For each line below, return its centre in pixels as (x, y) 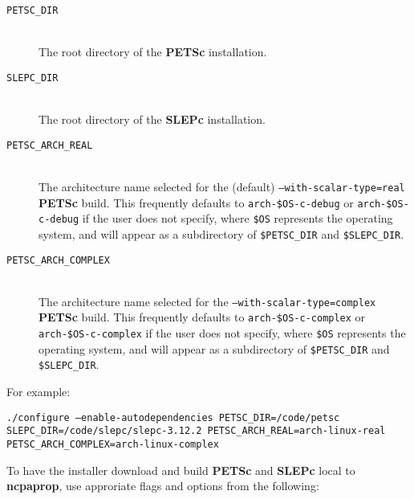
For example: (39, 392)
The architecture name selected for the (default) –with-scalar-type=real (222, 186)
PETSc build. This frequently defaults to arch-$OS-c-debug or (196, 202)
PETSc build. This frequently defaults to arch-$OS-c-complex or (202, 317)
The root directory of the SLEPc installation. (152, 119)
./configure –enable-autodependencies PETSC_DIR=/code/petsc (173, 417)
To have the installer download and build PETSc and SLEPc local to (181, 470)
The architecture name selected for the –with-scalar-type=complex (207, 301)
